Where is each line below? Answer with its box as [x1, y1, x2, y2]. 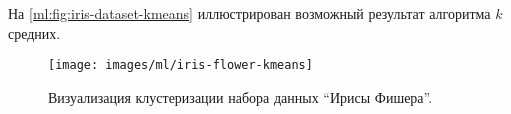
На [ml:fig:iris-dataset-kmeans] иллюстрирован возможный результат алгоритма [8, 3, 491, 23]
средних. [8, 22, 61, 43]
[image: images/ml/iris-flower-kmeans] [48, 58, 313, 73]
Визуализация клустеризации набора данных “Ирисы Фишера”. [48, 86, 433, 107]
